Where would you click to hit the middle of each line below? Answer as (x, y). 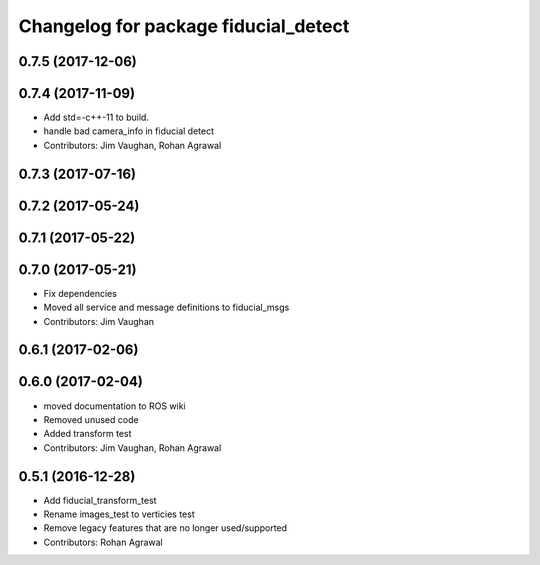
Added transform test (87, 434)
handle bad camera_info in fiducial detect (129, 131)
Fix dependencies (80, 293)
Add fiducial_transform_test (100, 500)
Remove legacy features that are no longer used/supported (165, 528)
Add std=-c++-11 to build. (96, 117)
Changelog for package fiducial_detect (184, 26)
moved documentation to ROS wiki (115, 406)
